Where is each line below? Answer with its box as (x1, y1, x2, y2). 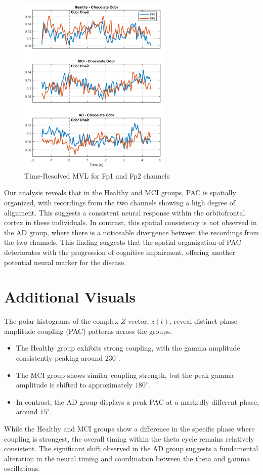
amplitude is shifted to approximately (16, 379, 133, 390)
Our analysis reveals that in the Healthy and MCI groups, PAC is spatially (4, 187, 236, 198)
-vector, (125, 316, 149, 326)
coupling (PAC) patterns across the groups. (37, 325, 172, 336)
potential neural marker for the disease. (4, 256, 126, 267)
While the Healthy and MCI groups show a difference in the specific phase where (4, 423, 255, 434)
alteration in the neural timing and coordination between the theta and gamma (4, 453, 250, 463)
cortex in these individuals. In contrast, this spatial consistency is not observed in (4, 217, 257, 228)
